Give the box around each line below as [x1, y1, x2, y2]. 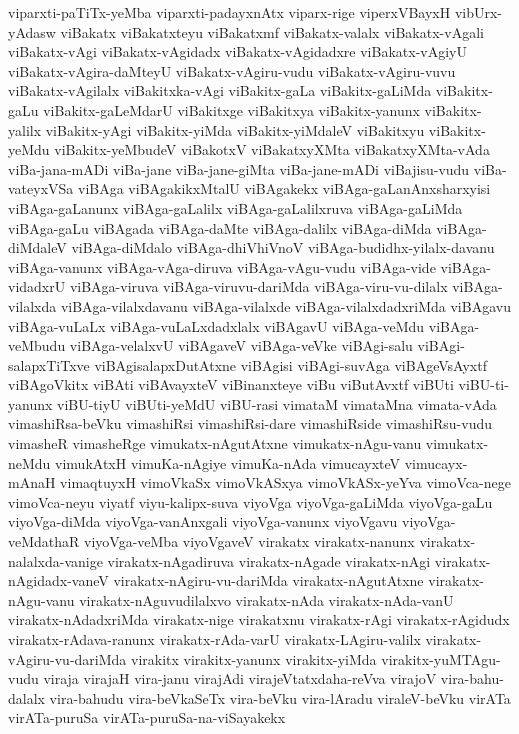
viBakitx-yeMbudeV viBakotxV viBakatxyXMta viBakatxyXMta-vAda [54, 139, 490, 160]
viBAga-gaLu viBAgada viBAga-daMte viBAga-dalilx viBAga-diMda [8, 217, 432, 238]
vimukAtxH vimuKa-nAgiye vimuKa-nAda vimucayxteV [55, 452, 401, 473]
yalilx [8, 119, 42, 140]
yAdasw [8, 21, 56, 42]
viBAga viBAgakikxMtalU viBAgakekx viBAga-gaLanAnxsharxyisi [77, 178, 491, 199]
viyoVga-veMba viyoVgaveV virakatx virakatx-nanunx [84, 531, 415, 552]
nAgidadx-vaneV [8, 570, 109, 591]
